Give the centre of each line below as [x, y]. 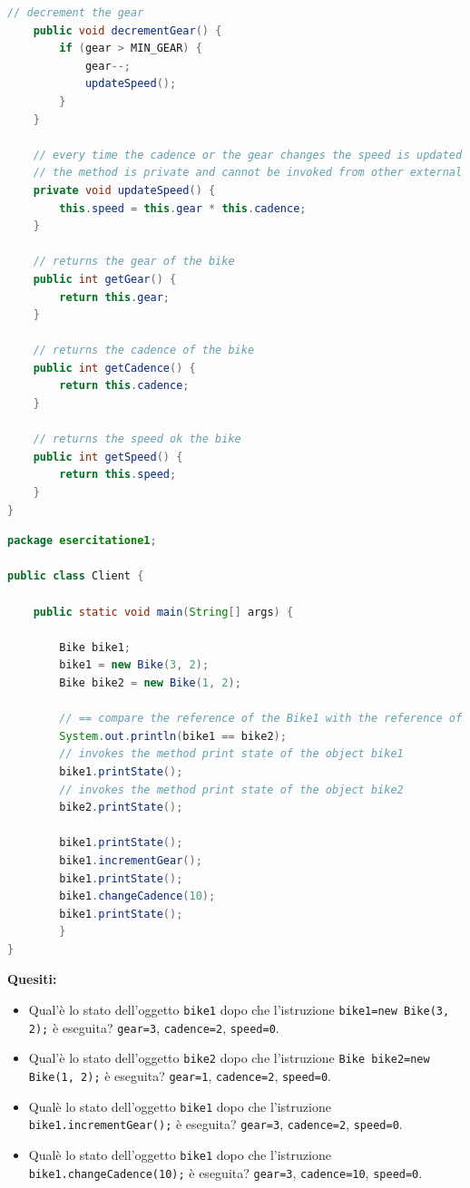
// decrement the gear [76, 13]
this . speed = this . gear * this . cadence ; [183, 208]
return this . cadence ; [124, 386]
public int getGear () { [105, 279]
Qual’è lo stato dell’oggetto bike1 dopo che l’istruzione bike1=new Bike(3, [239, 1010]
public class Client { [76, 576]
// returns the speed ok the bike [137, 439]
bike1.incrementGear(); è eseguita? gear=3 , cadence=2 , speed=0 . [215, 1124]
